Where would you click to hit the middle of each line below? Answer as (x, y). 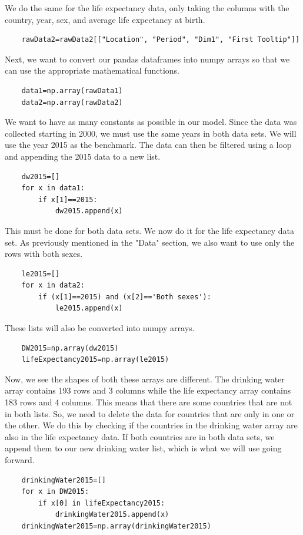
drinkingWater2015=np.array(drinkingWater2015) (116, 526)
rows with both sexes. (44, 254)
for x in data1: (53, 188)
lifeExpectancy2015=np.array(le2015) (95, 360)
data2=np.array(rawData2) (72, 102)
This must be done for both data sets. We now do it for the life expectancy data (149, 230)
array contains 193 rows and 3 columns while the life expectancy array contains (148, 390)
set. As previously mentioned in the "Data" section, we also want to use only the (150, 242)
